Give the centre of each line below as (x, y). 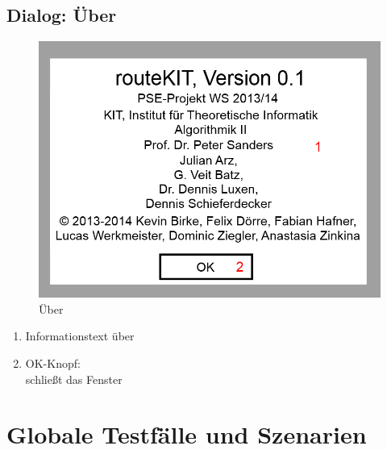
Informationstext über (80, 336)
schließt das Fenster (74, 379)
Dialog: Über (62, 15)
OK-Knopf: (53, 362)
